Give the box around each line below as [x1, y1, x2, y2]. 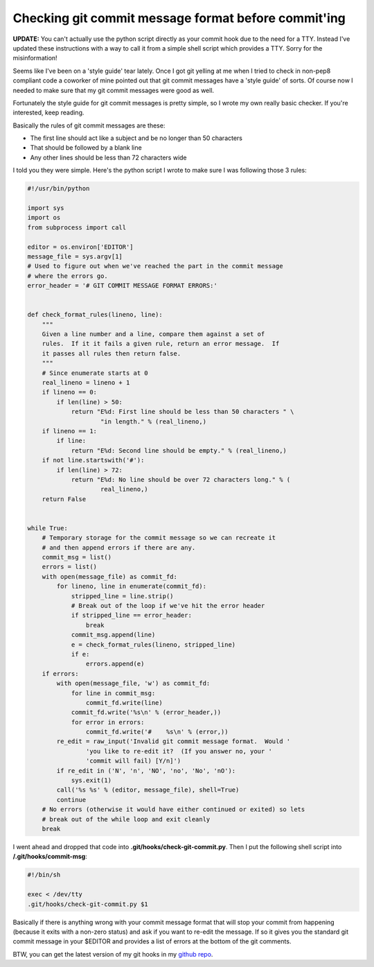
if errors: [42, 670, 79, 677]
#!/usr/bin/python [27, 184, 90, 193]
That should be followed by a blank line [30, 143, 142, 152]
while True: [27, 524, 69, 532]
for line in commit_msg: [71, 689, 156, 697]
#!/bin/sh [27, 871, 61, 879]
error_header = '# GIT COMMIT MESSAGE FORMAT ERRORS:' [27, 281, 217, 290]
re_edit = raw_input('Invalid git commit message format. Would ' [56, 738, 291, 745]
